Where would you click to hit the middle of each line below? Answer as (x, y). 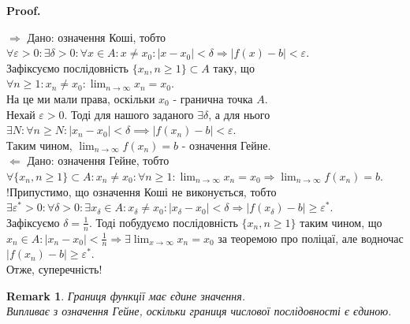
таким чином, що (341, 222)
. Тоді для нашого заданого (129, 114)
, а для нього (239, 114)
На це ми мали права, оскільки (81, 98)
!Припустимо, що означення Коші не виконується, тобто (142, 191)
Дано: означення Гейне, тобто (98, 160)
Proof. (24, 10)
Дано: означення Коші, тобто (97, 37)
